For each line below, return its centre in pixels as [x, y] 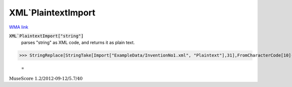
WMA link [19, 27]
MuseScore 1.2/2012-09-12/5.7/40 [46, 78]
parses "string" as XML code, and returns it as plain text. [78, 43]
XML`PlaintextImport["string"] [46, 36]
